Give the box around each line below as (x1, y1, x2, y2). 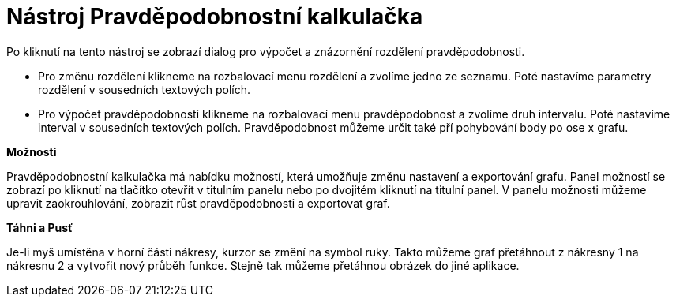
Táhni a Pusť (6, 220, 73, 234)
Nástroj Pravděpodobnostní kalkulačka (6, 3, 423, 30)
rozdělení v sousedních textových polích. (38, 82, 251, 96)
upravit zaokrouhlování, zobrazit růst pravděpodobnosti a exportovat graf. (6, 196, 390, 210)
